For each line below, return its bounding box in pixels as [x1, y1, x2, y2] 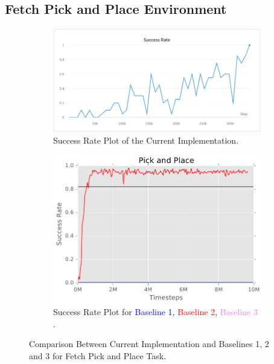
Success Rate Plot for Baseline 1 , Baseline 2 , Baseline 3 [53, 305, 258, 318]
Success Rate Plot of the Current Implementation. [53, 133, 239, 146]
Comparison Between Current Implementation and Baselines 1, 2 [29, 337, 269, 350]
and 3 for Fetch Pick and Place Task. [29, 349, 167, 362]
